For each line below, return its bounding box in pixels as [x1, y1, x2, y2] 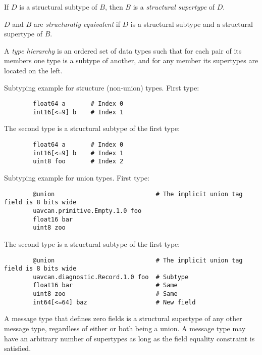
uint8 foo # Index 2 [33, 158, 124, 165]
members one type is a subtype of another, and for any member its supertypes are [4, 55, 258, 66]
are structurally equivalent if [33, 18, 120, 29]
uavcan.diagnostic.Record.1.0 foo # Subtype [33, 273, 189, 281]
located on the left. [4, 65, 63, 75]
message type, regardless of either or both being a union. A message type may [4, 323, 246, 334]
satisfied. [4, 343, 31, 353]
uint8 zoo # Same [33, 290, 178, 298]
